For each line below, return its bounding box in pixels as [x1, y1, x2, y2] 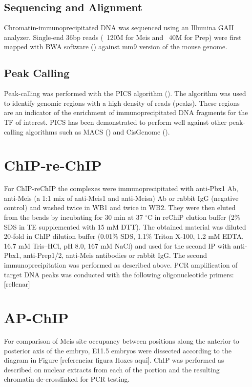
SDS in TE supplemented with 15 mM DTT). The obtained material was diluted [4, 221, 246, 232]
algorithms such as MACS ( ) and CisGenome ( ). [25, 126, 170, 136]
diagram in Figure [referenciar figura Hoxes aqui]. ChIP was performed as [4, 355, 224, 365]
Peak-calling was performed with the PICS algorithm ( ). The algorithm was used [4, 88, 246, 98]
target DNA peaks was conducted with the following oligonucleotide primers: [4, 269, 234, 279]
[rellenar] [4, 279, 30, 289]
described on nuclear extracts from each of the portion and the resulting [4, 364, 220, 374]
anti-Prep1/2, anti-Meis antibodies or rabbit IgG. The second [23, 250, 207, 260]
